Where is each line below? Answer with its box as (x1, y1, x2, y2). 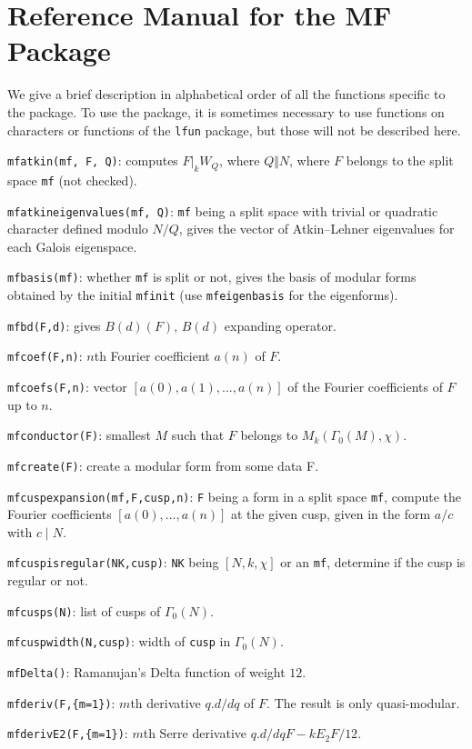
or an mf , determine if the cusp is (280, 553, 466, 572)
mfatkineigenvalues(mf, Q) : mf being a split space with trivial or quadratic (7, 201, 438, 220)
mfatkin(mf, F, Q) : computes (7, 151, 178, 170)
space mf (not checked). (7, 170, 137, 189)
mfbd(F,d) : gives (7, 315, 101, 335)
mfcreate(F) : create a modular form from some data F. (7, 455, 319, 474)
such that (171, 425, 225, 444)
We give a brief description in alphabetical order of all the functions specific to (7, 85, 446, 104)
